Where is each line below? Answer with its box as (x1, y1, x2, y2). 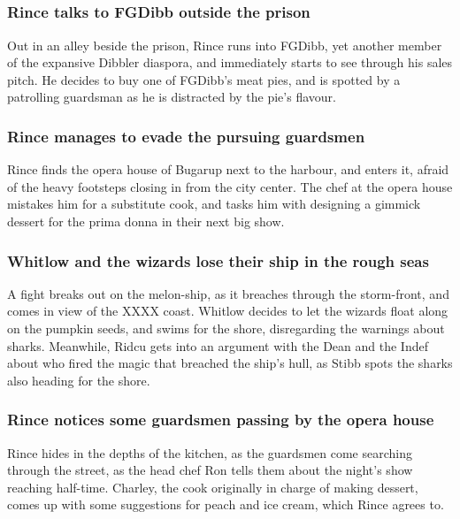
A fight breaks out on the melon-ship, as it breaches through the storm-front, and (7, 284, 449, 302)
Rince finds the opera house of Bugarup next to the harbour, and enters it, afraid (7, 160, 449, 179)
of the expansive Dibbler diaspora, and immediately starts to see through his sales (7, 53, 453, 72)
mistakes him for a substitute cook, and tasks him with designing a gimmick (7, 195, 421, 213)
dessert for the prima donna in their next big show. (7, 212, 285, 231)
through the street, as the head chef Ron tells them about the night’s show (7, 461, 413, 479)
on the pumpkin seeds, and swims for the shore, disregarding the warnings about (7, 319, 445, 338)
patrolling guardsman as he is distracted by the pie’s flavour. (7, 88, 336, 106)
